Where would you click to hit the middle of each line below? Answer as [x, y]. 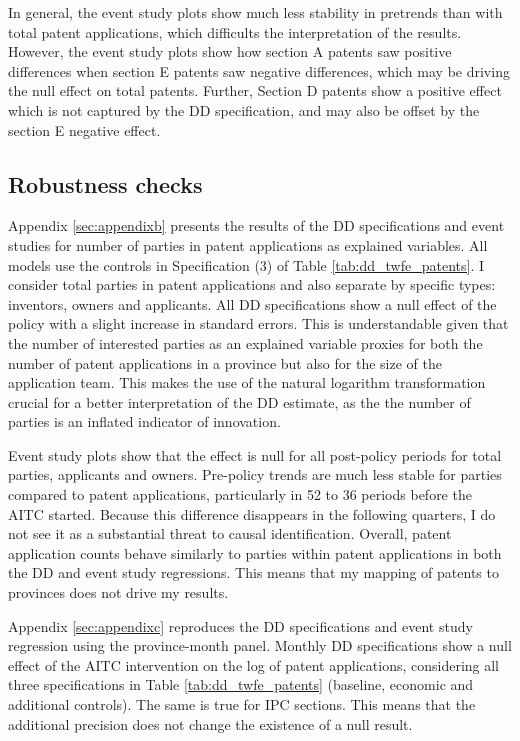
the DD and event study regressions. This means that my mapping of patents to [253, 572]
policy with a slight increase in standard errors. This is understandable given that [258, 323]
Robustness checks [105, 183]
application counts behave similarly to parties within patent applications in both [255, 552]
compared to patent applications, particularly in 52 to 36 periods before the [240, 494]
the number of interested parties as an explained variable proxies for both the [245, 342]
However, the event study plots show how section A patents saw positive [230, 51]
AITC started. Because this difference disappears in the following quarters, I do [252, 513]
